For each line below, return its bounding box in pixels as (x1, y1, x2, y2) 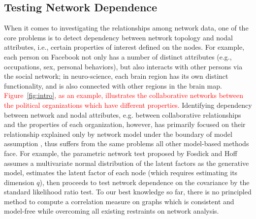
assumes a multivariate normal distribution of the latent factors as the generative (4, 157, 249, 168)
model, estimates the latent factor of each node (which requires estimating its (4, 167, 238, 178)
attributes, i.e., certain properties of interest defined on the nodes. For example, (4, 42, 245, 52)
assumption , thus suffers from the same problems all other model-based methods (4, 138, 249, 149)
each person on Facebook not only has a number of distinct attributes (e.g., (4, 51, 232, 62)
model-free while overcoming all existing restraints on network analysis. (4, 206, 219, 216)
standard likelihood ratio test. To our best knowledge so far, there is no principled (4, 187, 252, 197)
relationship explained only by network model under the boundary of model (4, 128, 232, 139)
